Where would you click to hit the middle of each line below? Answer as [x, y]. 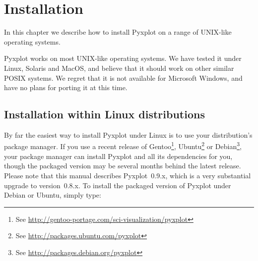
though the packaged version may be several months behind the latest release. [123, 166]
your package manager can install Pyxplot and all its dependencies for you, [118, 156]
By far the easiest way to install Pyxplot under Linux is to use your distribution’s [128, 134]
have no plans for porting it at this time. [66, 87]
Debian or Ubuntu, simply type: [53, 195]
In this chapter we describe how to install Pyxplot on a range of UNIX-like [118, 32]
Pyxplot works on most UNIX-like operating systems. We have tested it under [123, 58]
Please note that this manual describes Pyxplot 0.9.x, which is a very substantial [128, 175]
